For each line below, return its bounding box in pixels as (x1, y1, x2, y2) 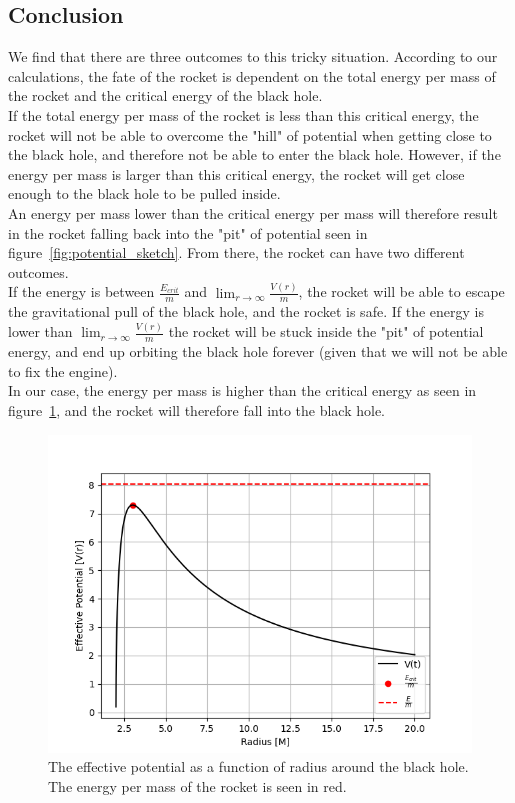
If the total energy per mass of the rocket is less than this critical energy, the (8, 104, 479, 125)
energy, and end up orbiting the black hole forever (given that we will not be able (8, 341, 508, 362)
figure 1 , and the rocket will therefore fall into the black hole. (8, 399, 386, 420)
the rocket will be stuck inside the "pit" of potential (168, 321, 484, 342)
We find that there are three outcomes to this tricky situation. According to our (8, 46, 498, 67)
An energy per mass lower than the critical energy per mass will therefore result (8, 202, 498, 223)
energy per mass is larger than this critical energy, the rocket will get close (8, 163, 465, 184)
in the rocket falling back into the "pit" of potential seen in (8, 222, 368, 243)
